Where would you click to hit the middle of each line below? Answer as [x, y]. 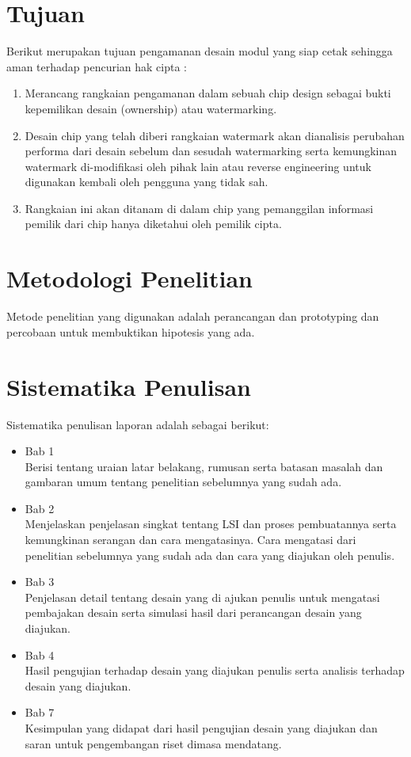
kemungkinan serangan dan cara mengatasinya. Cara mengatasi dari [190, 540]
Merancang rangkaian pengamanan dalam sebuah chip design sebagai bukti [208, 93]
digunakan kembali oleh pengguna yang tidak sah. [147, 182]
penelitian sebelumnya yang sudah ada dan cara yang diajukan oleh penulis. [210, 555]
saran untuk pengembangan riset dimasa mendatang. [153, 743]
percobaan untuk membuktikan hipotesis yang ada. [131, 331]
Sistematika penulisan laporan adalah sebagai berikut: [138, 424]
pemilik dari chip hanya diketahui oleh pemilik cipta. [153, 224]
